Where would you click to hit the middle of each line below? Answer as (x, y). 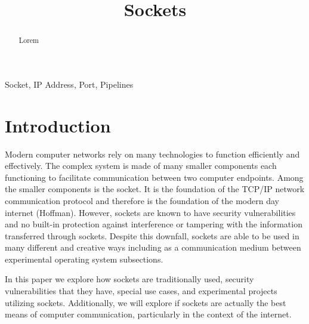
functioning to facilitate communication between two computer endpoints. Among (154, 177)
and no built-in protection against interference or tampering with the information (154, 224)
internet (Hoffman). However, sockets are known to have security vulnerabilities (150, 212)
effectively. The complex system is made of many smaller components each (141, 166)
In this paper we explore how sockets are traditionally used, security (129, 279)
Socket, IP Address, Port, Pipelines (69, 84)
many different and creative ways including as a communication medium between (153, 247)
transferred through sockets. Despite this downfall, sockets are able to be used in (152, 235)
